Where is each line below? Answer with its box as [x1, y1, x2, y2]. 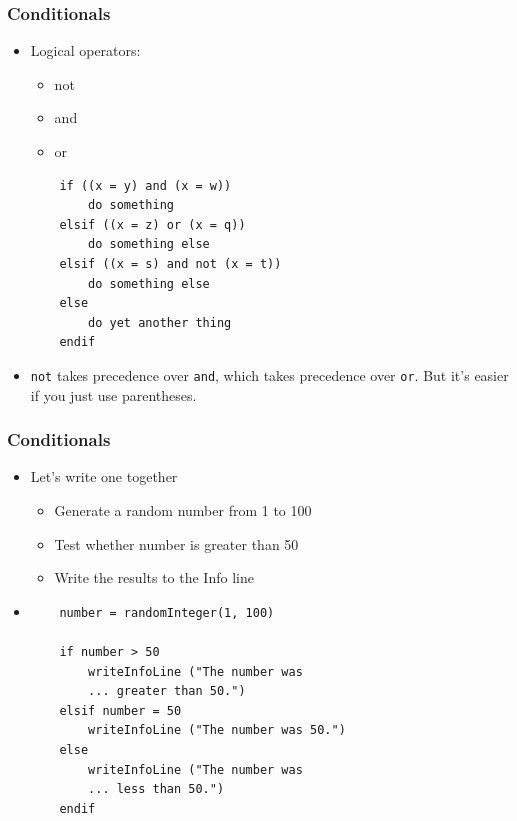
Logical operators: [30, 40, 141, 61]
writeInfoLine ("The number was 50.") [88, 723, 346, 738]
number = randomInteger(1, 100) [59, 605, 275, 620]
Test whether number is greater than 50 [54, 533, 299, 554]
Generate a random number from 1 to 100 [54, 500, 312, 520]
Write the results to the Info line [54, 567, 254, 588]
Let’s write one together [30, 466, 178, 487]
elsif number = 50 [59, 703, 182, 718]
